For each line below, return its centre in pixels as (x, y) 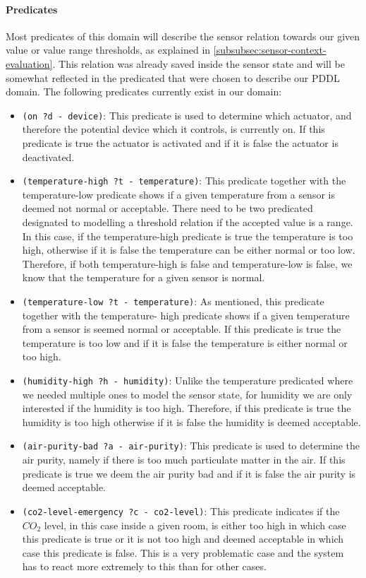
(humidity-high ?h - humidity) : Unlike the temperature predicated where (188, 381)
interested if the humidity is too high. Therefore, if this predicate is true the (187, 408)
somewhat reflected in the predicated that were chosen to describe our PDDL (173, 77)
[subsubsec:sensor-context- (270, 50)
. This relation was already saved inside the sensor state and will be (199, 63)
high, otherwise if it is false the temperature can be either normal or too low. (189, 250)
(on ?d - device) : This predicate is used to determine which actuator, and (187, 115)
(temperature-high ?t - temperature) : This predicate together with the (184, 181)
